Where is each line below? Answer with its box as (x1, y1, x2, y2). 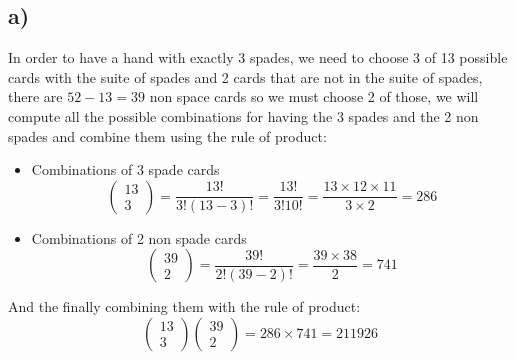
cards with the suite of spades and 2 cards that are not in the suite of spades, (8, 66, 483, 87)
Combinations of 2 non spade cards (31, 227, 247, 248)
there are (8, 86, 63, 107)
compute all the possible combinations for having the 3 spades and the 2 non (8, 105, 479, 126)
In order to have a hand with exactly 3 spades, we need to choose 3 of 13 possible (8, 47, 508, 68)
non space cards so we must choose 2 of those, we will (149, 86, 479, 107)
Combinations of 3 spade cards (31, 159, 220, 180)
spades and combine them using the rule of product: (8, 125, 327, 146)
